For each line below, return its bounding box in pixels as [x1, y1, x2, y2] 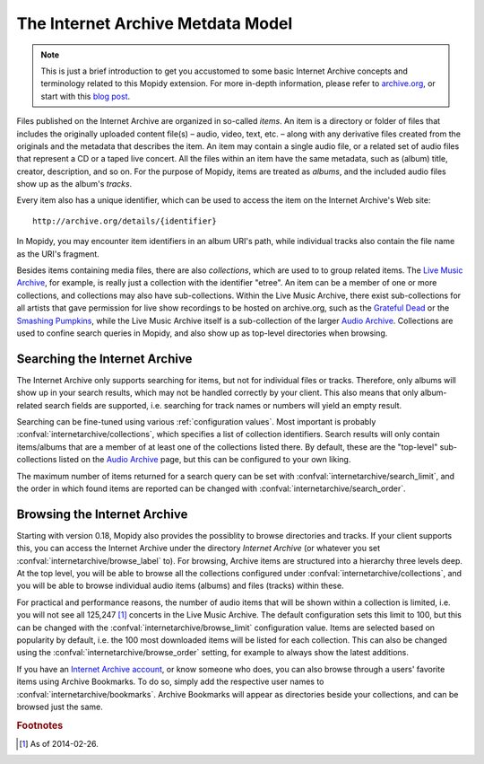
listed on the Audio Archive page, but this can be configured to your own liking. [58, 454, 351, 465]
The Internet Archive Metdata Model [16, 13, 293, 33]
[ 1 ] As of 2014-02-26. [19, 739, 99, 750]
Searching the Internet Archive [16, 351, 193, 366]
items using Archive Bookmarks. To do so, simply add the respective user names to [16, 676, 324, 687]
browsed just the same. [16, 701, 103, 712]
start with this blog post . [40, 91, 131, 101]
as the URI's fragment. [16, 248, 100, 259]
